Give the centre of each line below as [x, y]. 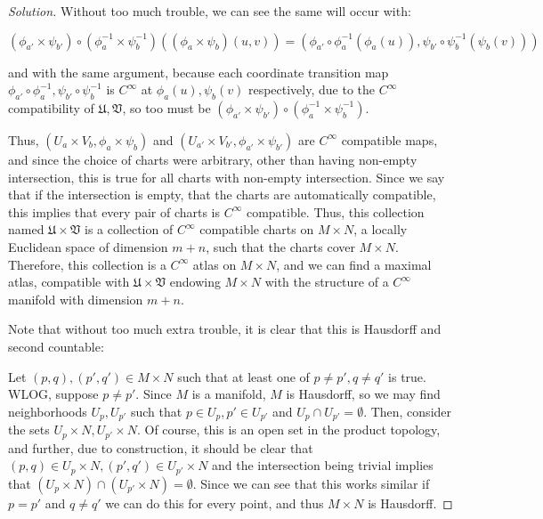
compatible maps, [389, 139]
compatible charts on [257, 229]
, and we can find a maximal [354, 264]
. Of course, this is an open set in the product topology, [288, 430]
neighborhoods [48, 411]
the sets [29, 430]
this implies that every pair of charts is [114, 211]
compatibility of [51, 107]
